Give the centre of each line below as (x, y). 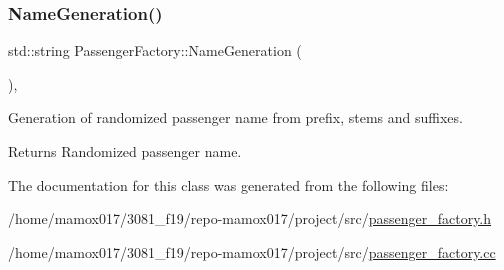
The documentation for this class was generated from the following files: (228, 184)
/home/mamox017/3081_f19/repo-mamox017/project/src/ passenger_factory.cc (252, 251)
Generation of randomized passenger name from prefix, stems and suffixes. (235, 117)
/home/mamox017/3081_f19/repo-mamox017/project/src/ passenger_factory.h (250, 218)
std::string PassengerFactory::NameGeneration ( (155, 50)
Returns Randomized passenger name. (125, 151)
